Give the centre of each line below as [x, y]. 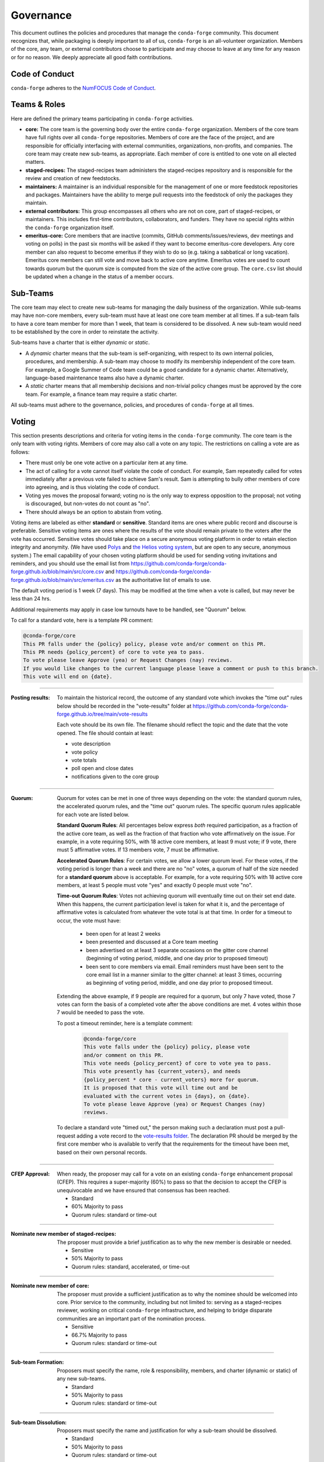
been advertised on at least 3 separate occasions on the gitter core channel [177, 950]
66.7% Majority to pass [100, 1335]
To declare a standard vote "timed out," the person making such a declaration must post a [165, 1127]
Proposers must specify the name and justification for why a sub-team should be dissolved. [167, 1430]
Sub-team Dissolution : [39, 1422]
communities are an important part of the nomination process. [131, 1318]
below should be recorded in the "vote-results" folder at [124, 706]
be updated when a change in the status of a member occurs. [100, 276]
